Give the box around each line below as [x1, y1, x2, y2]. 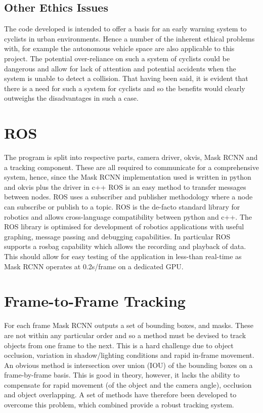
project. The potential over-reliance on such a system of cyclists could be [4, 53, 230, 63]
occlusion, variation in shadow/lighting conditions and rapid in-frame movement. [4, 350, 254, 360]
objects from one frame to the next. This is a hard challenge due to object [4, 340, 234, 350]
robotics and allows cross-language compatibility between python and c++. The [4, 211, 252, 222]
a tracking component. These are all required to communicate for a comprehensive [4, 161, 259, 172]
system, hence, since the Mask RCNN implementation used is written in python [4, 172, 251, 182]
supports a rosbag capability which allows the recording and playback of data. [4, 241, 246, 252]
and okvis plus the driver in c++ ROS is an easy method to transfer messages [4, 181, 246, 192]
